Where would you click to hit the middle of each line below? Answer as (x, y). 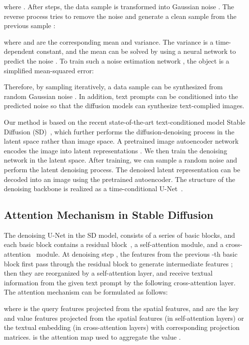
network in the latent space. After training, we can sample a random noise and (121, 160)
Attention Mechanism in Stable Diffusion (109, 215)
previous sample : (30, 25)
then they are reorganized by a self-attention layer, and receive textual (108, 273)
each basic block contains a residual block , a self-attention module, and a (114, 244)
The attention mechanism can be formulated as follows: (86, 292)
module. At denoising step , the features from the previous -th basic (137, 254)
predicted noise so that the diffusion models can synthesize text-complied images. (124, 106)
